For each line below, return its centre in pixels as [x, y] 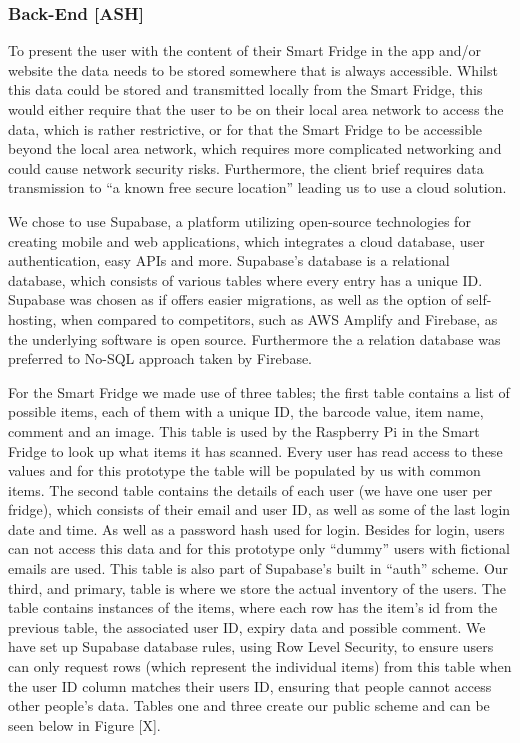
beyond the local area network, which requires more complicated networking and [255, 148]
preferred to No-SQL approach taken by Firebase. [160, 358]
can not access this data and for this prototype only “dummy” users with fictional [259, 548]
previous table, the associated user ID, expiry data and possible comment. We [247, 626]
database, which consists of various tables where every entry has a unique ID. [245, 279]
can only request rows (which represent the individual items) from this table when [260, 666]
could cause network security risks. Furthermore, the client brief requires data [246, 167]
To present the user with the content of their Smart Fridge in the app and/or [245, 50]
